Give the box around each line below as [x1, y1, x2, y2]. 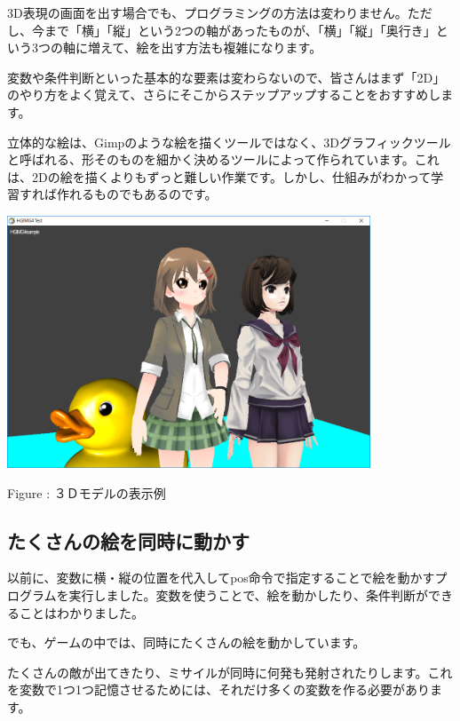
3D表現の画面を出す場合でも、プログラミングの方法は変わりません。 [7, 4, 408, 21]
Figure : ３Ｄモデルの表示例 [7, 483, 166, 502]
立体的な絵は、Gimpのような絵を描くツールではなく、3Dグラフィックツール [7, 132, 451, 151]
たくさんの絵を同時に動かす [7, 527, 250, 554]
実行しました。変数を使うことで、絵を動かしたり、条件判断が [68, 585, 429, 604]
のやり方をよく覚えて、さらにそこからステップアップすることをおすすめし [7, 85, 441, 104]
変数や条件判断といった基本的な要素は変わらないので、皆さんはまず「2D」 [7, 67, 446, 86]
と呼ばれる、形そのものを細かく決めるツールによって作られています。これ [7, 150, 440, 169]
